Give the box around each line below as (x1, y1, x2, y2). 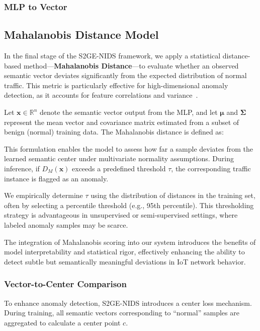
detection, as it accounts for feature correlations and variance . (4, 90, 198, 100)
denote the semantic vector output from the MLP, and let (39, 107, 218, 117)
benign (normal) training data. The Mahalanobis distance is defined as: (4, 126, 224, 137)
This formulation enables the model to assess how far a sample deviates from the (4, 143, 253, 154)
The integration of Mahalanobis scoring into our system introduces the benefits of (4, 236, 256, 247)
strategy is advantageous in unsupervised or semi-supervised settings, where (4, 210, 238, 220)
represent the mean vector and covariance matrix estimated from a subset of (4, 116, 239, 127)
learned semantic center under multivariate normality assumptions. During (4, 153, 234, 164)
